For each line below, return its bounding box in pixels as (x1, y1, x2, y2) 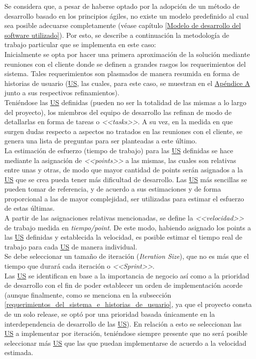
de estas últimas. (4, 203, 55, 213)
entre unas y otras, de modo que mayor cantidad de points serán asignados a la (4, 165, 243, 175)
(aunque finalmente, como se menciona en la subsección (4, 289, 171, 300)
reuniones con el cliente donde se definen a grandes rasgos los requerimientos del (4, 58, 246, 69)
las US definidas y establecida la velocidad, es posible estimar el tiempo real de (4, 232, 242, 242)
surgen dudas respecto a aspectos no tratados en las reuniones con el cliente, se (4, 126, 243, 136)
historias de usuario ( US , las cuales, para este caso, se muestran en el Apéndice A (4, 78, 250, 88)
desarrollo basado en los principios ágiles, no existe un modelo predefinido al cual (4, 10, 249, 21)
